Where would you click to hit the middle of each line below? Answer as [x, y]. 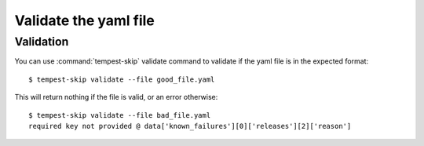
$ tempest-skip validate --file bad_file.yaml [120, 115]
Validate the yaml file [84, 20]
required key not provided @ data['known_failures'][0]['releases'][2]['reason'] [190, 126]
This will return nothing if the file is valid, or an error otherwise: [116, 97]
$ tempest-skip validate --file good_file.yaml [122, 79]
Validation [42, 42]
